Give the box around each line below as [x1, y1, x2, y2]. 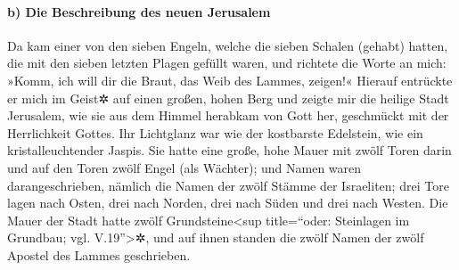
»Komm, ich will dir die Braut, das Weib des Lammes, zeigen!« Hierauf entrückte [7, 70, 453, 89]
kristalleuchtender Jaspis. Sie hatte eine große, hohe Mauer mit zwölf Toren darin [7, 141, 452, 160]
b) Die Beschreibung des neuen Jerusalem [7, 2, 271, 20]
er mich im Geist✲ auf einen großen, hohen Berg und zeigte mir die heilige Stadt [7, 88, 449, 107]
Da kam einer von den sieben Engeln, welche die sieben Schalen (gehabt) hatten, [7, 36, 448, 54]
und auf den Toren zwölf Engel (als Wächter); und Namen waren [7, 158, 362, 176]
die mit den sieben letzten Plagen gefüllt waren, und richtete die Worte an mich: [7, 53, 447, 72]
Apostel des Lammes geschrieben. [7, 245, 191, 264]
